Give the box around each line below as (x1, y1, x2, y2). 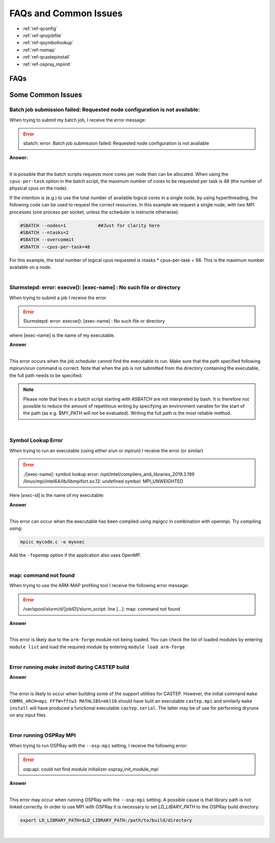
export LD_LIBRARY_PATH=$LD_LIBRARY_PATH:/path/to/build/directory (20, 818, 193, 823)
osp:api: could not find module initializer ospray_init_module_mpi (23, 766, 159, 772)
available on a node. (9, 264, 52, 270)
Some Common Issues (9, 91, 82, 99)
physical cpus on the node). (9, 185, 68, 191)
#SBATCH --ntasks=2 (20, 229, 69, 235)
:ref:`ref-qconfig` (22, 25, 58, 32)
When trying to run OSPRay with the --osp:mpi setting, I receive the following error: (9, 742, 188, 749)
